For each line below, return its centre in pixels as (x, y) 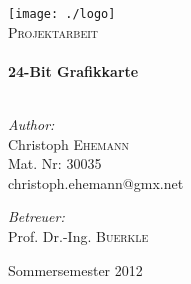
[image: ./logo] (62, 14)
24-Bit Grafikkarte (73, 70)
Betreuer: (36, 216)
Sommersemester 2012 (75, 269)
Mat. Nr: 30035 (55, 163)
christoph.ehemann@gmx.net (96, 182)
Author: (31, 124)
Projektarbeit (53, 31)
